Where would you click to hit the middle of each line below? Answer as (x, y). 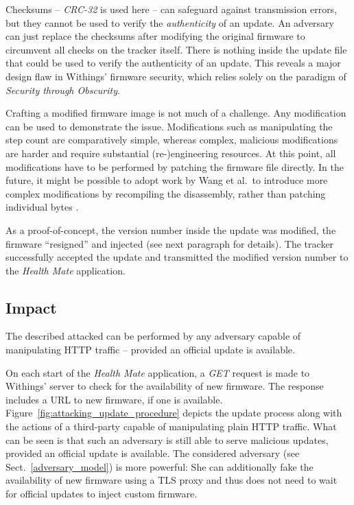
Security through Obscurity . (63, 90)
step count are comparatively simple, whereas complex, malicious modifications (172, 140)
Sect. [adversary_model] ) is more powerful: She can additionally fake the (160, 466)
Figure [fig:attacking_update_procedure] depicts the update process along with (174, 413)
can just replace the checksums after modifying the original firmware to (155, 36)
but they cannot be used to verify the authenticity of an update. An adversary (170, 22)
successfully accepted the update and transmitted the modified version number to (177, 257)
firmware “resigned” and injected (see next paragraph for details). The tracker (170, 243)
